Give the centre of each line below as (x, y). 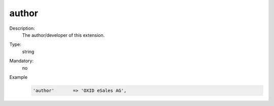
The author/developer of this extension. (63, 35)
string (28, 51)
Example (19, 77)
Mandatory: (22, 61)
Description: (22, 28)
